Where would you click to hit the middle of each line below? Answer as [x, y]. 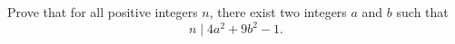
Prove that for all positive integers [103, 12]
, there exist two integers [278, 12]
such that [422, 12]
